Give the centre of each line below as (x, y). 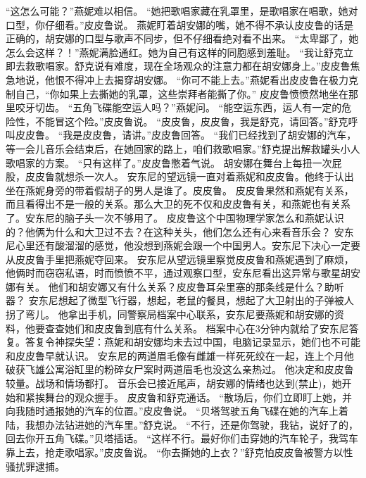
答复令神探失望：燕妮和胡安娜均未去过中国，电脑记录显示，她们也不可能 (193, 342)
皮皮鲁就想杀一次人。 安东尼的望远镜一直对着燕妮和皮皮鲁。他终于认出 (189, 176)
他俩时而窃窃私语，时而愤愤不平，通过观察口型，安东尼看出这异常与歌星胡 (178, 273)
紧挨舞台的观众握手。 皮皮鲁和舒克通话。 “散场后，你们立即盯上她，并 (188, 397)
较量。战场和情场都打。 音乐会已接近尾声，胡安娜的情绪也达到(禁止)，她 (174, 383)
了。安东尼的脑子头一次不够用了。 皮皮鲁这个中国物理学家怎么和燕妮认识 (175, 217)
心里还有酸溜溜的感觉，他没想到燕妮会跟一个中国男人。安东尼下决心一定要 (188, 245)
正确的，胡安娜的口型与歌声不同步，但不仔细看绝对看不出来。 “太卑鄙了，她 (182, 38)
